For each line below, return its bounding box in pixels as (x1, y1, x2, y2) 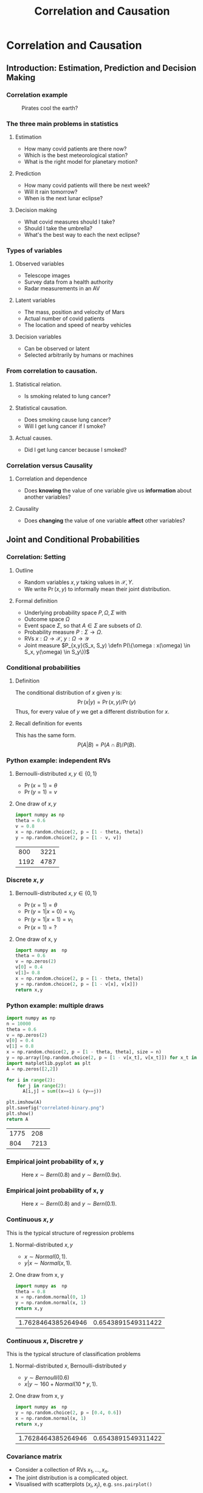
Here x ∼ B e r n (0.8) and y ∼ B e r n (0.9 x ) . (21, 1171, 122, 1179)
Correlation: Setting (6, 553, 66, 561)
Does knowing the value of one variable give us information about (24, 487, 192, 494)
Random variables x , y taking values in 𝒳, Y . (24, 578, 134, 586)
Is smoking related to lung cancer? (24, 392, 111, 399)
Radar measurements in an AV (24, 285, 100, 292)
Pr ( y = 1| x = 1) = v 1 (24, 915, 73, 924)
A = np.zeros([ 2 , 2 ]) (6, 1066, 59, 1072)
